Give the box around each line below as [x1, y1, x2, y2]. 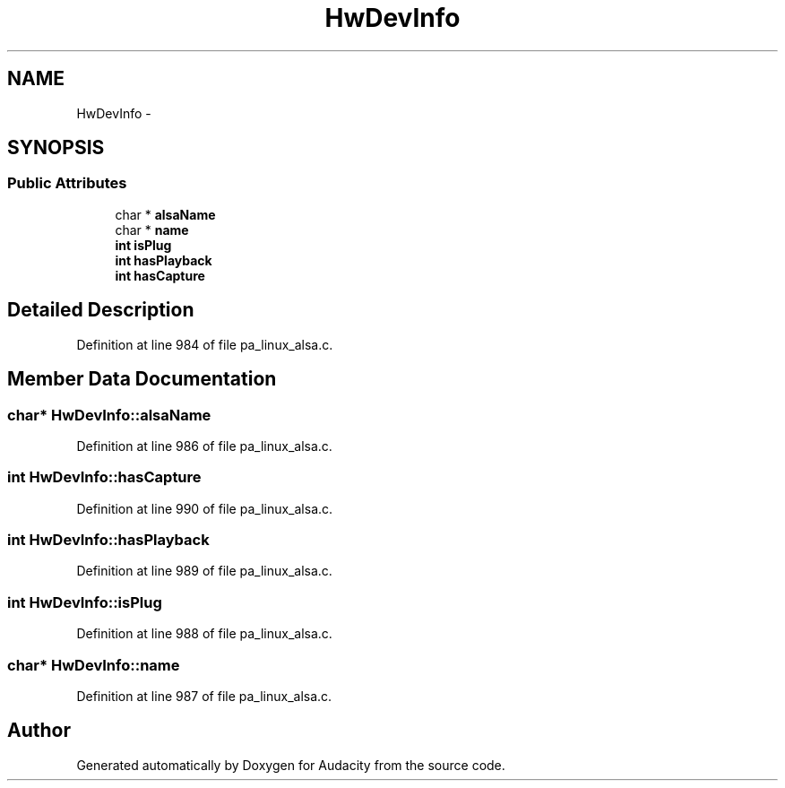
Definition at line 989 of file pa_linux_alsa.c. [76, 563, 332, 579]
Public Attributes [7, 174, 127, 193]
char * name [115, 221, 189, 238]
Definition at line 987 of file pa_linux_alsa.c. [76, 688, 332, 704]
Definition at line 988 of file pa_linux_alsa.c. [76, 626, 332, 642]
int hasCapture [115, 267, 205, 283]
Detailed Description [7, 299, 194, 322]
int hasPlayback [115, 252, 212, 268]
